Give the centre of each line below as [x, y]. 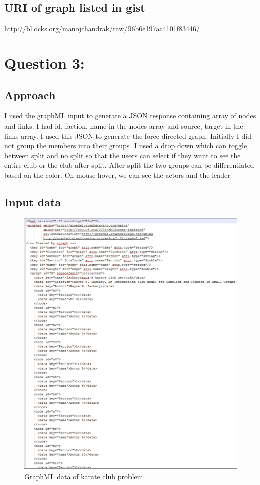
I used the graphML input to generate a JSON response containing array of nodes [130, 116]
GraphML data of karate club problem [84, 476]
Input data [33, 202]
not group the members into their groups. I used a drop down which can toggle [126, 145]
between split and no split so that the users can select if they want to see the [122, 155]
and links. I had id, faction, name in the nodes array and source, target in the [124, 125]
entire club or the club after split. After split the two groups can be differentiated [129, 165]
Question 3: [44, 63]
